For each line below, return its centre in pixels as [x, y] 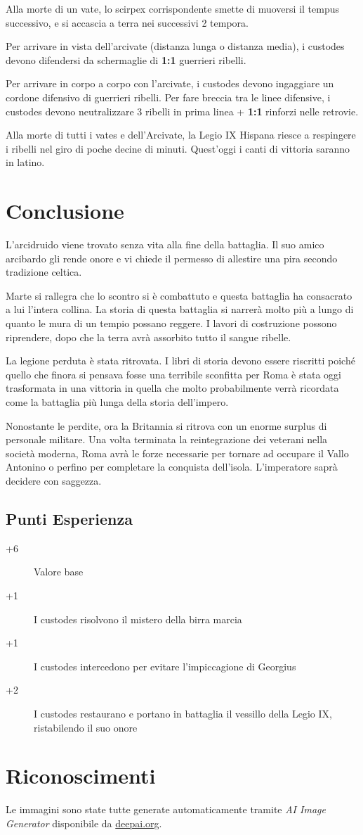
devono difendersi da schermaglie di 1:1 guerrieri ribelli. [126, 59]
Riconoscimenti [81, 776]
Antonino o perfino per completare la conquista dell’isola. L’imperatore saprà [172, 467]
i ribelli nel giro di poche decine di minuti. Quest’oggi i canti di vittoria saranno [178, 148]
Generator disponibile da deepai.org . [84, 823]
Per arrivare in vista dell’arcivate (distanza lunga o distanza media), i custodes [175, 46]
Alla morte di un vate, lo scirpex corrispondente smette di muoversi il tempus [172, 8]
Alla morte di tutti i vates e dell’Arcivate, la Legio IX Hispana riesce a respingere [181, 135]
